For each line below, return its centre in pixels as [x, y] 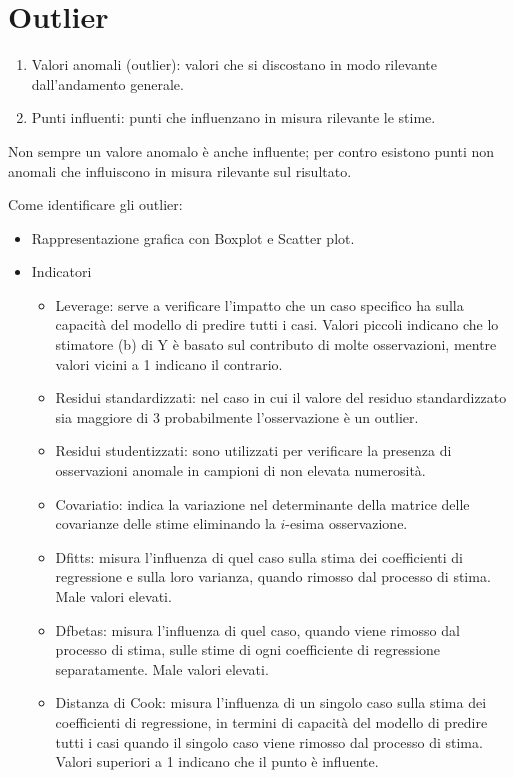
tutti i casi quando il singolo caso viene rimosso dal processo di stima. [269, 741]
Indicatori [61, 271]
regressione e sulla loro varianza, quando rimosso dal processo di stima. [273, 576]
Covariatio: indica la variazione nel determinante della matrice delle [262, 503]
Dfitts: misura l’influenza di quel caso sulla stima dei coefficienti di [259, 556]
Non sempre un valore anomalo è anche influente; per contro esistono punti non [251, 150]
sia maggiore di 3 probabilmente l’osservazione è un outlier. [237, 416]
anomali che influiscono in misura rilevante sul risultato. [180, 170]
